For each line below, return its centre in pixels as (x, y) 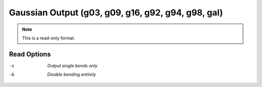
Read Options (30, 54)
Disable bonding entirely (72, 75)
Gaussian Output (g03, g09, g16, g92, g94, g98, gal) (116, 12)
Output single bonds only (73, 65)
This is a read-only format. (49, 38)
